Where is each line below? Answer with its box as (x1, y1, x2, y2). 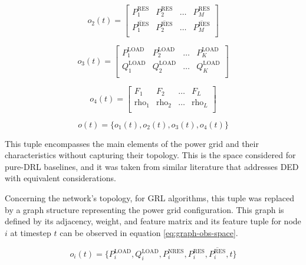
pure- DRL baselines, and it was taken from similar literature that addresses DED (5, 160, 299, 172)
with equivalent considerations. (5, 172, 116, 184)
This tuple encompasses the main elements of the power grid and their (5, 137, 259, 149)
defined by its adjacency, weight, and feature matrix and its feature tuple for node (5, 215, 301, 227)
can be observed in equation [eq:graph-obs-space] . (60, 226, 238, 238)
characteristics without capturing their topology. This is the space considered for (5, 149, 296, 161)
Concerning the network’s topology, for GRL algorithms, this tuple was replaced (5, 191, 295, 204)
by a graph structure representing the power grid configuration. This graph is (5, 203, 284, 215)
